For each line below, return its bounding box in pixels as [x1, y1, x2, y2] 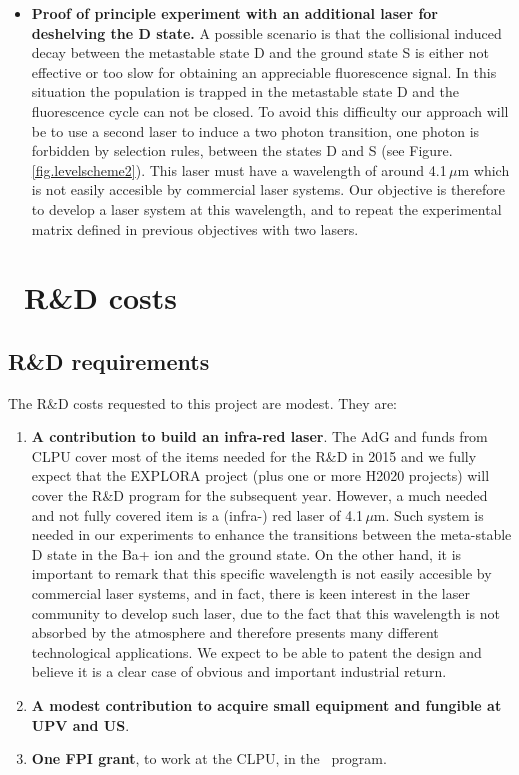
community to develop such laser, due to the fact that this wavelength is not [31, 602, 500, 623]
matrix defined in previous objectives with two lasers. [31, 218, 359, 239]
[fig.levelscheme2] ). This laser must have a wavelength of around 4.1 [31, 159, 447, 180]
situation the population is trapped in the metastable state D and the [31, 81, 459, 102]
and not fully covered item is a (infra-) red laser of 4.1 [31, 504, 364, 525]
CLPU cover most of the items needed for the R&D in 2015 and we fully [31, 445, 477, 466]
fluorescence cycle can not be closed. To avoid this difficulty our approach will [31, 100, 509, 121]
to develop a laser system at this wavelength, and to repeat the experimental [31, 198, 502, 219]
